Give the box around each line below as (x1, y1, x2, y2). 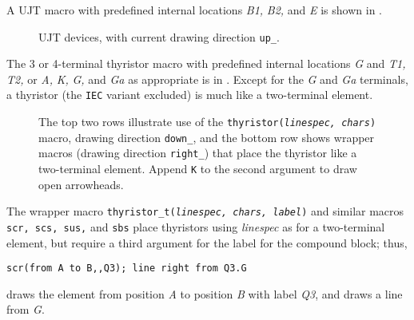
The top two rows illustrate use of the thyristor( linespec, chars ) (38, 113, 376, 130)
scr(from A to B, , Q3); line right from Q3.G (6, 263, 247, 275)
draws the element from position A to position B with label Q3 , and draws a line (6, 285, 403, 302)
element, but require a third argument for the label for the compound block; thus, (6, 234, 408, 251)
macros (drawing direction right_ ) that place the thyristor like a (38, 144, 357, 161)
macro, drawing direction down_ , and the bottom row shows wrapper (38, 128, 375, 145)
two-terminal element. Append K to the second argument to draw (38, 160, 357, 177)
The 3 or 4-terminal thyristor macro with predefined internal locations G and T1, (6, 55, 406, 72)
